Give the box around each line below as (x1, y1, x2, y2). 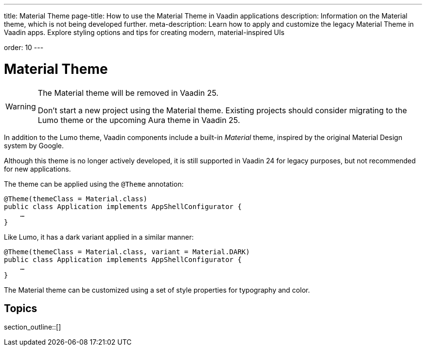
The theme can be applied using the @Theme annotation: (4, 179, 184, 188)
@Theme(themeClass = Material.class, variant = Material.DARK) (4, 247, 250, 256)
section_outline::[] (4, 323, 61, 332)
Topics (4, 302, 37, 315)
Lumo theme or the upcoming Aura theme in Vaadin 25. (37, 115, 240, 125)
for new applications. (4, 164, 71, 173)
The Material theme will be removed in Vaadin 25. (37, 87, 219, 98)
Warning (5, 101, 36, 111)
